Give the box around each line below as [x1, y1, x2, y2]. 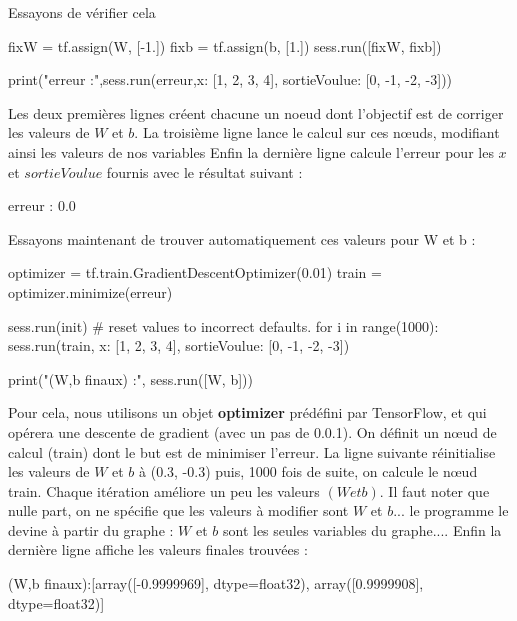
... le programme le [393, 500, 509, 521]
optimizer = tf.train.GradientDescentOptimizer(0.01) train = [8, 262, 382, 283]
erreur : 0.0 [8, 195, 76, 216]
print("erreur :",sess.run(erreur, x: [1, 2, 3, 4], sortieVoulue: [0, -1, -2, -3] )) [8, 69, 453, 90]
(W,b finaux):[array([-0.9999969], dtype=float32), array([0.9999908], [8, 573, 424, 594]
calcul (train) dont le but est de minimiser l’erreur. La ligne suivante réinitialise [8, 441, 496, 462]
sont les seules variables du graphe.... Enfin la [222, 519, 502, 540]
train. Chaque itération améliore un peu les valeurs [8, 480, 320, 501]
